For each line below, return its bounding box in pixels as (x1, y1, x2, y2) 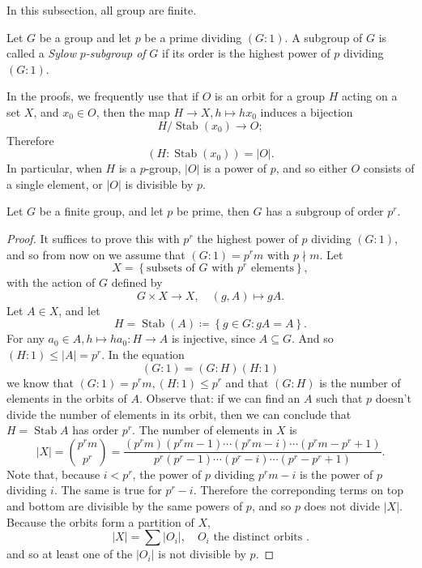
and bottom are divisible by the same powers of (6, 498, 243, 515)
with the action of (6, 274, 96, 291)
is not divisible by (158, 545, 246, 562)
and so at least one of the (6, 545, 133, 562)
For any (6, 330, 45, 347)
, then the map (96, 103, 170, 120)
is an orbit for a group (215, 88, 326, 105)
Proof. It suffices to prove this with (6, 229, 180, 246)
